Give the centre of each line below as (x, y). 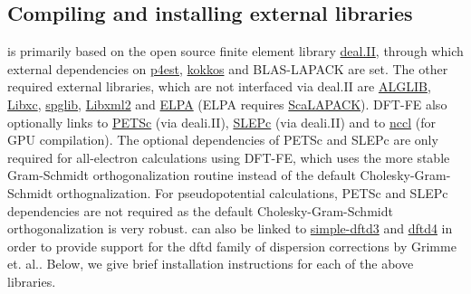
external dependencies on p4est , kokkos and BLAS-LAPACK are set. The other (228, 68)
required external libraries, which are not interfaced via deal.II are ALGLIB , (219, 86)
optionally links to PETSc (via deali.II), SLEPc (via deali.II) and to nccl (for (221, 122)
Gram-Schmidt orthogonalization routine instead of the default (182, 175)
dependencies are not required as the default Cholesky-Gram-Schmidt (200, 210)
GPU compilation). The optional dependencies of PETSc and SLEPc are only (223, 140)
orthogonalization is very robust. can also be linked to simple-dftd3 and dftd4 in (230, 228)
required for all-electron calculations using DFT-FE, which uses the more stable (229, 157)
